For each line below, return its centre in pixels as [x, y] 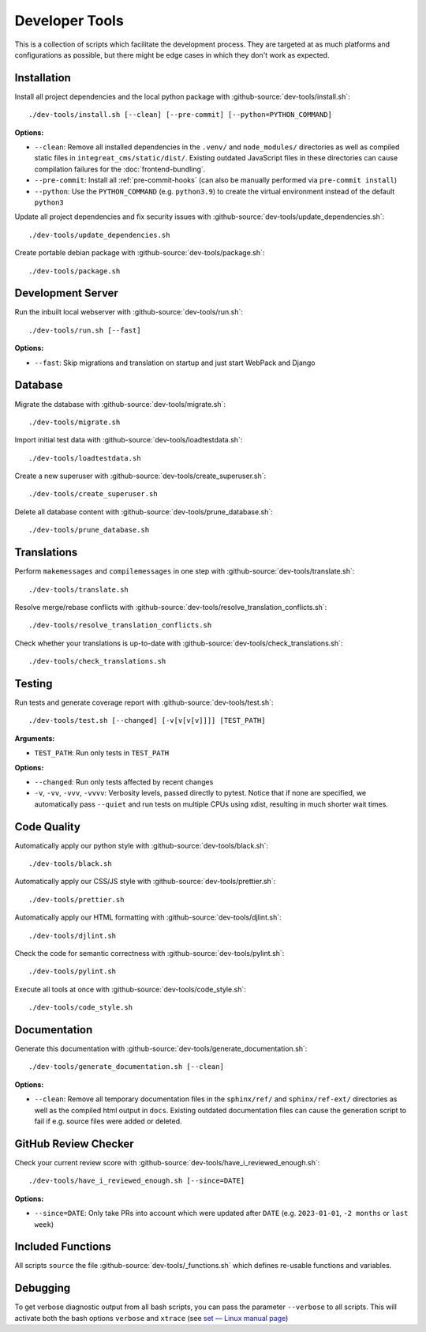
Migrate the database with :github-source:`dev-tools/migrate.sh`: [120, 404]
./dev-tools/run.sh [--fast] [85, 330]
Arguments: [35, 738]
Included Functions [63, 1247]
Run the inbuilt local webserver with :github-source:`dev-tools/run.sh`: [129, 312]
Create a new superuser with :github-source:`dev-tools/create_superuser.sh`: [140, 476]
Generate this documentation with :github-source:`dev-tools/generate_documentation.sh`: [161, 1049]
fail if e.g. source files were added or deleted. [108, 1121]
